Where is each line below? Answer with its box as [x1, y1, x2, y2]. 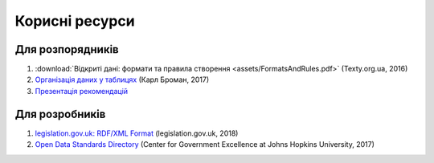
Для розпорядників [14, 43, 120, 56]
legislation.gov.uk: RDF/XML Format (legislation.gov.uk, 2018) [35, 128, 239, 138]
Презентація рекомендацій [35, 86, 129, 96]
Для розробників [14, 107, 106, 120]
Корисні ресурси [14, 12, 136, 30]
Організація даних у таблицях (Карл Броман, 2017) [35, 75, 210, 84]
